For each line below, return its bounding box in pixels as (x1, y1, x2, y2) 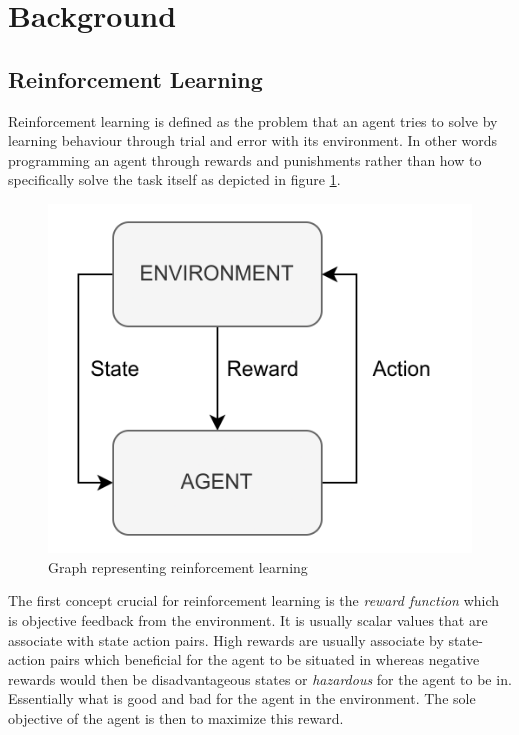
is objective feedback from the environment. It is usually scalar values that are (8, 610, 488, 630)
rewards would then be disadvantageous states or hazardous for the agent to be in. (8, 668, 512, 689)
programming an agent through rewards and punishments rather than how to (8, 149, 482, 170)
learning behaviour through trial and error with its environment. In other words (8, 130, 498, 151)
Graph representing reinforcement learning (48, 556, 308, 577)
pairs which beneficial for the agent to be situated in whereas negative (49, 649, 480, 670)
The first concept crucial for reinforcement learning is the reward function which (8, 590, 500, 611)
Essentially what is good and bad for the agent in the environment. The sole (8, 688, 476, 709)
